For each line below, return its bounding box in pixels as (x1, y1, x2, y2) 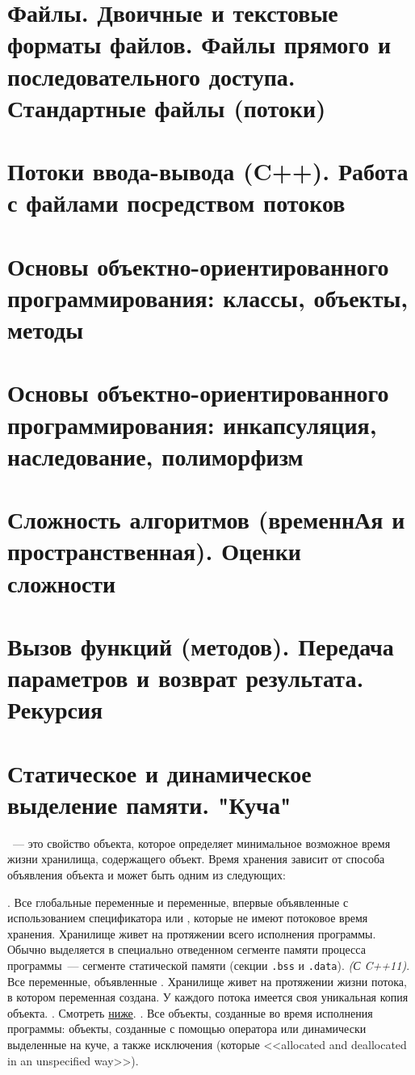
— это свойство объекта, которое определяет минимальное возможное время (12, 834, 391, 851)
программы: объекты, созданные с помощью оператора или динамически (7, 1020, 367, 1037)
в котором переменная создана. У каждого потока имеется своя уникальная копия (7, 989, 409, 1005)
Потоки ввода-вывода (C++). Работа (7, 154, 409, 188)
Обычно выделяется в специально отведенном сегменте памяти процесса (7, 941, 366, 958)
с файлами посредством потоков (7, 186, 346, 219)
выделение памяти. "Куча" (7, 787, 291, 820)
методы (7, 313, 84, 346)
